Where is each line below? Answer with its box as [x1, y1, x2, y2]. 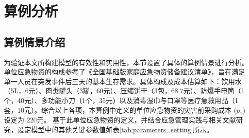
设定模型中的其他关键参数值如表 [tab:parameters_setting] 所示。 [17, 124, 214, 134]
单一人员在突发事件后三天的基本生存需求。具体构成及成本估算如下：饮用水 [4, 76, 242, 86]
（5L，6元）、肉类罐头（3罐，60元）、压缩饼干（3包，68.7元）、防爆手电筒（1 [4, 86, 245, 96]
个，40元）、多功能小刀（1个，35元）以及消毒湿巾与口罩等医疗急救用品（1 [4, 95, 238, 105]
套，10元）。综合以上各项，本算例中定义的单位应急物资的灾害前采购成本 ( [4, 104, 237, 115]
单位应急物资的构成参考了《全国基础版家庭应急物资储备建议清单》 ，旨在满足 [4, 67, 245, 77]
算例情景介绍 [4, 34, 65, 49]
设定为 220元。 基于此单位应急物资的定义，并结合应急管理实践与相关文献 [4, 115, 236, 125]
